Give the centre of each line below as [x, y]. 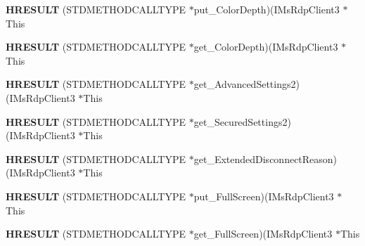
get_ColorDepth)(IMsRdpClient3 [266, 47]
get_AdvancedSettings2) [246, 84]
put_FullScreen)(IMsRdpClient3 [264, 196]
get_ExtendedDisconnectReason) [265, 158]
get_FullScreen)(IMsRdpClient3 [263, 234]
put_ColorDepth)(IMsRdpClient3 [267, 9]
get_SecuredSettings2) [242, 121]
